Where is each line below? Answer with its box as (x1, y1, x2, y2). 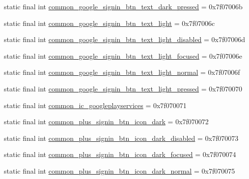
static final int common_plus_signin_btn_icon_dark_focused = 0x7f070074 (4, 149, 236, 159)
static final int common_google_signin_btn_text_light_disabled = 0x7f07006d (4, 34, 246, 45)
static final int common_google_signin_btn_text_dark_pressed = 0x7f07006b (4, 1, 243, 11)
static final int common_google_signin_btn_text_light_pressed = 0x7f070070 (4, 83, 242, 93)
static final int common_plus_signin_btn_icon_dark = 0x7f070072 (4, 116, 209, 127)
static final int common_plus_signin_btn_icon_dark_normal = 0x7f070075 (4, 165, 235, 176)
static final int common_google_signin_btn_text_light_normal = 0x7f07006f (4, 67, 240, 77)
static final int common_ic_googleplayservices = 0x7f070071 (4, 100, 187, 110)
